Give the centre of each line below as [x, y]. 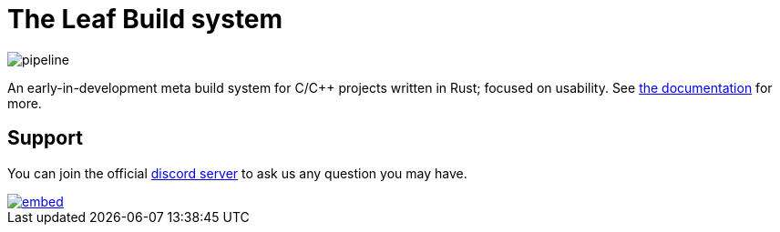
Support [45, 138]
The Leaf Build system [145, 19]
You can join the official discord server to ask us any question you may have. [237, 173]
